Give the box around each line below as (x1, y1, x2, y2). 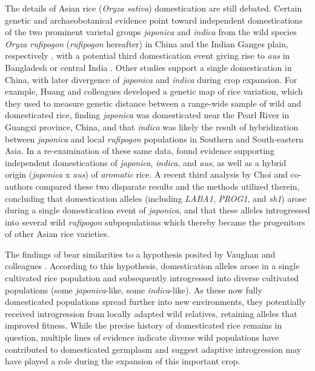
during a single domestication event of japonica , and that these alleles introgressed (5, 204, 310, 216)
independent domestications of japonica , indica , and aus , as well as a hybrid (5, 156, 287, 169)
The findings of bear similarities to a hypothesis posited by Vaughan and (5, 247, 276, 260)
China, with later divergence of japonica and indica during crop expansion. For (5, 73, 297, 85)
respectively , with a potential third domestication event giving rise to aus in (5, 49, 290, 62)
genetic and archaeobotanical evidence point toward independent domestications (5, 13, 303, 26)
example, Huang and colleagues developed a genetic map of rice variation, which (5, 85, 303, 98)
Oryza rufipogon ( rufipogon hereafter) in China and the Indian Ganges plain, (5, 37, 288, 50)
